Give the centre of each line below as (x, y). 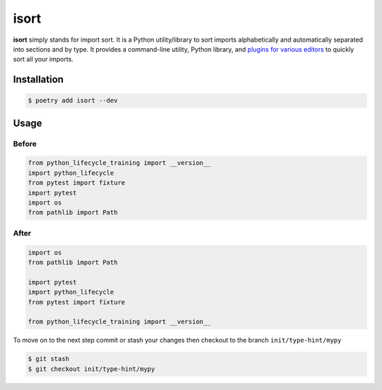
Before (25, 144)
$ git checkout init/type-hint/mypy (92, 369)
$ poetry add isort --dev (73, 101)
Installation (38, 80)
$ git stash (49, 359)
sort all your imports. (43, 59)
